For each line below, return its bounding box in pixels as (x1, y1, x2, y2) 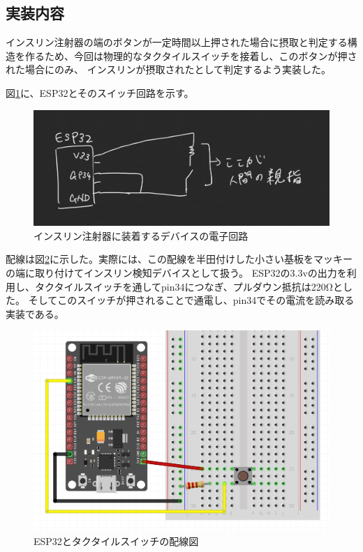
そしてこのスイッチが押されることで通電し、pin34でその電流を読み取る (28, 293, 355, 307)
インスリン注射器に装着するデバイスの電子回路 (34, 228, 249, 243)
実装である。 (6, 306, 64, 321)
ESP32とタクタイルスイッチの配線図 (34, 533, 199, 548)
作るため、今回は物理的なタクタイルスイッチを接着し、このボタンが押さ (24, 48, 357, 63)
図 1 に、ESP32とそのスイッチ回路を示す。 (6, 85, 194, 100)
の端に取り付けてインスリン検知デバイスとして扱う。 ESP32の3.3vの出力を (6, 265, 347, 279)
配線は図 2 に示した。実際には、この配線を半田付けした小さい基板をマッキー (6, 252, 353, 266)
